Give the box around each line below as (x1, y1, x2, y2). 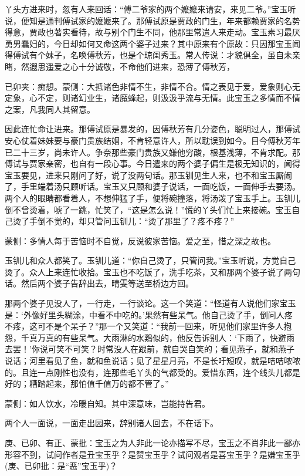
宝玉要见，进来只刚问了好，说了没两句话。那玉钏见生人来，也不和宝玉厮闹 (5, 168, 292, 181)
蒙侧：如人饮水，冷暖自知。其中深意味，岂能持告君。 (5, 397, 210, 409)
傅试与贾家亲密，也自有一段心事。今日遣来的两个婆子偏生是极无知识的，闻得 (5, 157, 300, 170)
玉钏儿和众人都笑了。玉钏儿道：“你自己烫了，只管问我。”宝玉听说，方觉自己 (5, 254, 296, 266)
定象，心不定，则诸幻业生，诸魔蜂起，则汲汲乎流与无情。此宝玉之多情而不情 (5, 92, 300, 104)
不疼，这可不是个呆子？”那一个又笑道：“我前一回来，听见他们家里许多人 (5, 320, 284, 332)
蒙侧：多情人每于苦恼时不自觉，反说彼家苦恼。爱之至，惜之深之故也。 (5, 234, 276, 247)
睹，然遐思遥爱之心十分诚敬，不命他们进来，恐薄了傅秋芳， (5, 60, 235, 72)
